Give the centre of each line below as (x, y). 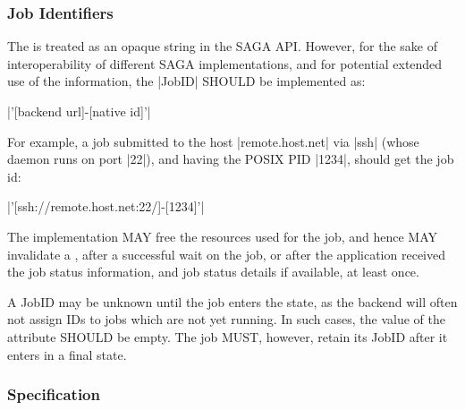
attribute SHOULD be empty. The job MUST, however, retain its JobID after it (228, 336)
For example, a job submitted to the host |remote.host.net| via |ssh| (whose (213, 141)
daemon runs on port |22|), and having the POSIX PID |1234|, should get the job (231, 159)
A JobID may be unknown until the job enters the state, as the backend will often (232, 301)
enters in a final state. (67, 354)
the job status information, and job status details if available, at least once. (213, 272)
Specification (54, 394)
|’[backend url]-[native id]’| (79, 111)
